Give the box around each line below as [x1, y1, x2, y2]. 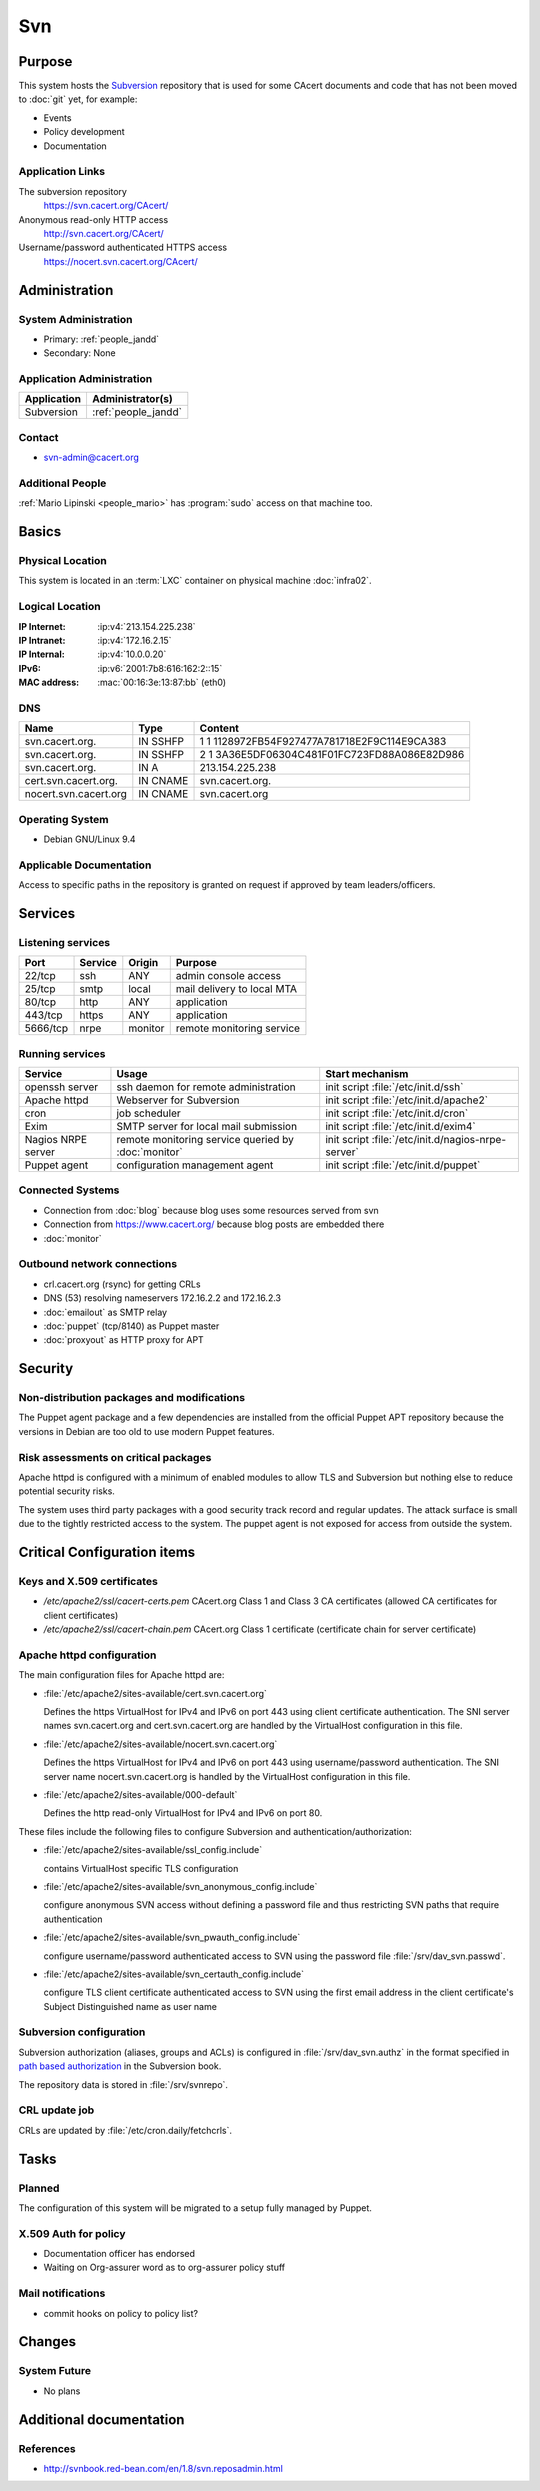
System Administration [18, 312, 133, 326]
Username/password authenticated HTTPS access [18, 241, 228, 254]
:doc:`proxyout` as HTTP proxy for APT [43, 1334, 204, 1346]
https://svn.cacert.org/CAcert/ [43, 200, 169, 212]
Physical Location [18, 554, 107, 568]
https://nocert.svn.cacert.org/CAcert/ [43, 255, 199, 267]
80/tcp [24, 995, 57, 1009]
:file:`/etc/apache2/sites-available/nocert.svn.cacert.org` [43, 1738, 278, 1750]
